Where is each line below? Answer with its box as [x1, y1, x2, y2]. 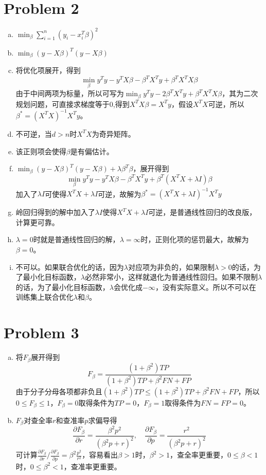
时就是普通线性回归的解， [33, 234, 120, 245]
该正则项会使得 [15, 145, 66, 156]
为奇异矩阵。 [92, 128, 135, 139]
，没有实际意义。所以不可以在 [155, 281, 256, 292]
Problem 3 [4, 322, 79, 343]
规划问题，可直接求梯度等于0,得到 [15, 98, 130, 109]
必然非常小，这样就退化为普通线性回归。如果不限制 [84, 271, 258, 282]
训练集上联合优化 [15, 291, 74, 302]
